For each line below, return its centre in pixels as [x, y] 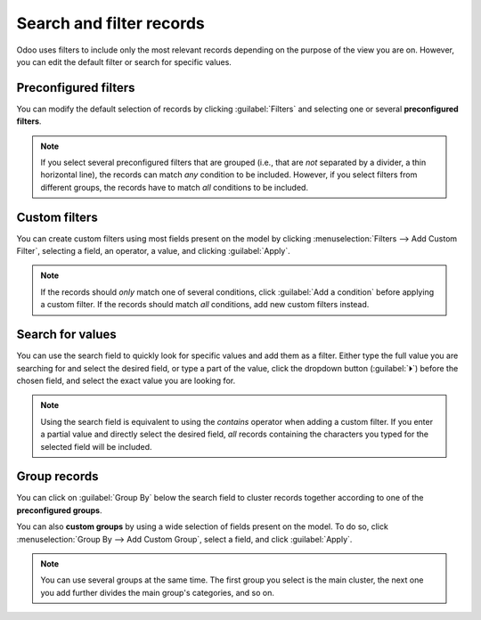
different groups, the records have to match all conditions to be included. [175, 187]
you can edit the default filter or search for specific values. [124, 61]
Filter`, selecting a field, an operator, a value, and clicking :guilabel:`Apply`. [153, 251]
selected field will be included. [96, 446]
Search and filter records [110, 23]
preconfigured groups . [59, 510]
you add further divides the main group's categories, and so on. [158, 592]
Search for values [67, 334]
